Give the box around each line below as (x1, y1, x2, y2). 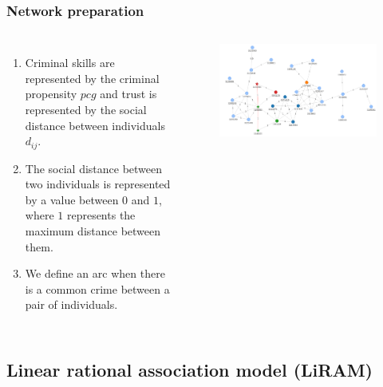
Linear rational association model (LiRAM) (6, 357, 373, 382)
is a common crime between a (25, 280, 170, 297)
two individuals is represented (25, 176, 171, 192)
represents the (66, 207, 136, 223)
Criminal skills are (25, 54, 115, 71)
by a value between (25, 191, 119, 207)
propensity (25, 85, 77, 102)
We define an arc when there (25, 265, 165, 282)
